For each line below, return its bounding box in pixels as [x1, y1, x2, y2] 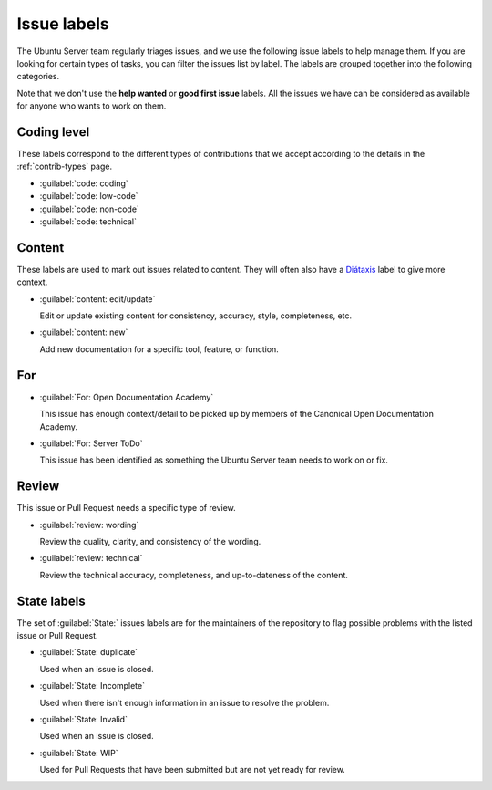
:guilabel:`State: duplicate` [39, 647, 138, 658]
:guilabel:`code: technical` [39, 215, 137, 227]
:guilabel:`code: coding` [39, 178, 129, 189]
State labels [16, 593, 86, 608]
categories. [16, 71, 59, 82]
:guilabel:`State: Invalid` [39, 714, 128, 725]
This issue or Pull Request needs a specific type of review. [16, 503, 236, 514]
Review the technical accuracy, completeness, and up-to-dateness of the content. [39, 569, 348, 580]
